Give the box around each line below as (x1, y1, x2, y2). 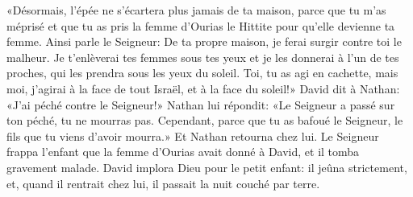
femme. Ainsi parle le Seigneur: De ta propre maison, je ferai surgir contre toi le (6, 33, 402, 50)
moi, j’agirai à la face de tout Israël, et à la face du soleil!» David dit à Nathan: (6, 80, 400, 96)
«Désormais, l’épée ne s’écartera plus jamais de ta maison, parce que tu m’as (6, 2, 386, 18)
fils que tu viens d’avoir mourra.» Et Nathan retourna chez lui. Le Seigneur (6, 127, 379, 144)
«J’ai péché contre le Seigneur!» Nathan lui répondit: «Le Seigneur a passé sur (6, 96, 395, 113)
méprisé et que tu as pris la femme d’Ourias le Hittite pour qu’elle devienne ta (6, 17, 395, 34)
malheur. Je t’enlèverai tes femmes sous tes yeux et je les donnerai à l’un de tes (6, 48, 399, 65)
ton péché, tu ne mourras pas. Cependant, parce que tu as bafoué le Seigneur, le (6, 112, 403, 129)
